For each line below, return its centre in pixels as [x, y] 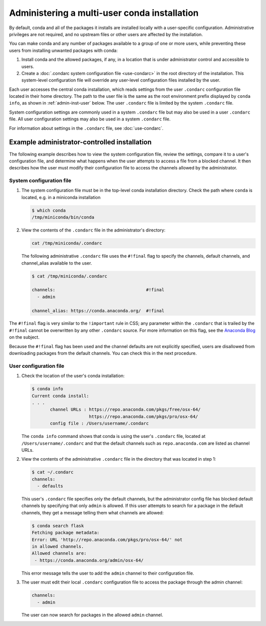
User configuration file [37, 366]
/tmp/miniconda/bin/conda [63, 217]
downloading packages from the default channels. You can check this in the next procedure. [103, 353]
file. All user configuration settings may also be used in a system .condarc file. [90, 119]
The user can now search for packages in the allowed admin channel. [92, 615]
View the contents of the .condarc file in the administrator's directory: [93, 230]
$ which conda [49, 210]
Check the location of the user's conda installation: [73, 376]
